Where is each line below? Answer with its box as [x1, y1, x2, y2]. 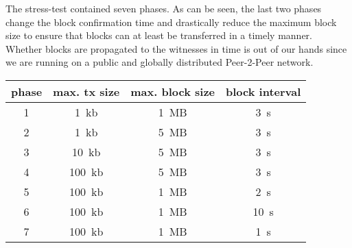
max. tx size [53, 83, 120, 99]
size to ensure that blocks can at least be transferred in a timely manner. [5, 28, 312, 42]
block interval [226, 83, 301, 99]
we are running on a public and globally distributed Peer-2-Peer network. [5, 55, 314, 69]
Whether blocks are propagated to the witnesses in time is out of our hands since [5, 41, 347, 55]
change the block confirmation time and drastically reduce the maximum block [5, 14, 337, 29]
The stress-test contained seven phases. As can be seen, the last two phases [5, 1, 322, 15]
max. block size [130, 83, 215, 99]
